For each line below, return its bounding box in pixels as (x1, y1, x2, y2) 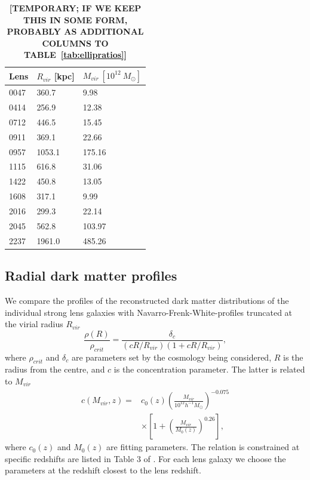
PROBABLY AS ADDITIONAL (7, 25, 144, 38)
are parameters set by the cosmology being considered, (71, 350, 272, 363)
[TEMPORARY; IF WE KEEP (9, 2, 142, 14)
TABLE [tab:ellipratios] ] (24, 48, 127, 61)
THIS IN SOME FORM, (23, 13, 128, 26)
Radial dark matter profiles (5, 266, 177, 285)
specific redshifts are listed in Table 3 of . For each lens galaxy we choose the (5, 452, 286, 464)
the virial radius (5, 318, 63, 330)
